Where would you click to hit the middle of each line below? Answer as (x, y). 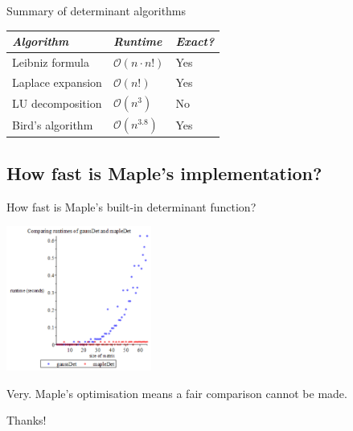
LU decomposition (57, 103)
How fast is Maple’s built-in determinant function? (131, 206)
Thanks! (27, 420)
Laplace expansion (57, 82)
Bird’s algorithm (53, 125)
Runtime (138, 41)
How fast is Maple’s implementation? (164, 172)
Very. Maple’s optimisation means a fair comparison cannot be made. (177, 393)
